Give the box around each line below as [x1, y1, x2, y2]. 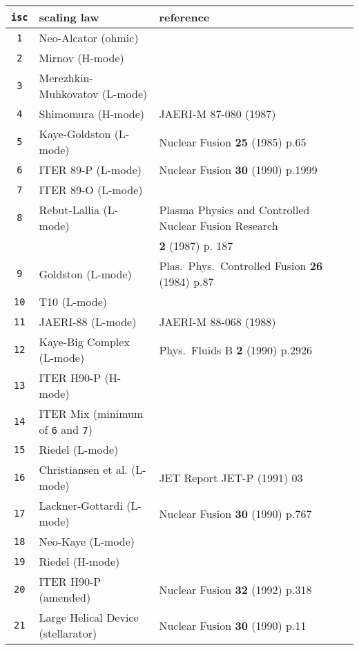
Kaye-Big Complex [39, 334, 130, 350]
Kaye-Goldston [39, 126, 111, 142]
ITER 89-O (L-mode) [39, 182, 143, 198]
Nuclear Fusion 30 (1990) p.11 [159, 617, 307, 633]
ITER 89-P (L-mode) [39, 162, 142, 178]
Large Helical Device [39, 609, 139, 625]
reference [159, 9, 210, 25]
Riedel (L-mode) [39, 441, 119, 457]
